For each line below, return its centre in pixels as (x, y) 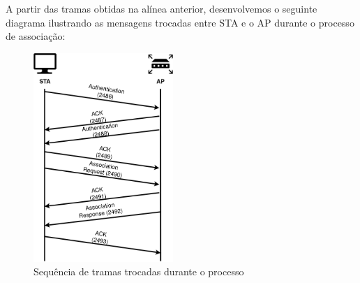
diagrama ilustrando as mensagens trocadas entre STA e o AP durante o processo (180, 22)
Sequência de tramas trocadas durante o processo (139, 271)
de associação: (36, 36)
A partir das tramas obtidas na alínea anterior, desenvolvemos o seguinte (162, 8)
